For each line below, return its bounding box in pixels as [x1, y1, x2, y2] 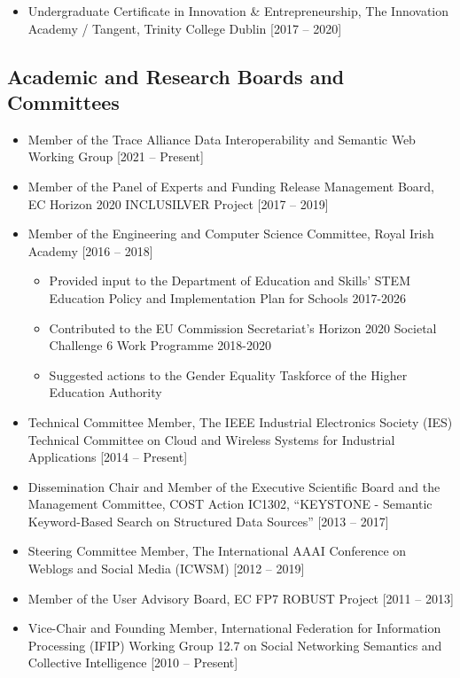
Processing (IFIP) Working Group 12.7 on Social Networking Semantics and [27, 635, 442, 654]
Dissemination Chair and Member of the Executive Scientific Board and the [27, 477, 441, 495]
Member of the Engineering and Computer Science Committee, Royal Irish [27, 224, 434, 243]
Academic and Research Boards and [7, 62, 345, 90]
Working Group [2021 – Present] [27, 147, 204, 166]
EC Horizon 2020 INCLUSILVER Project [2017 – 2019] [27, 194, 329, 213]
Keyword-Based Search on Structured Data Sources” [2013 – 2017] [27, 511, 389, 530]
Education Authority [49, 383, 162, 401]
